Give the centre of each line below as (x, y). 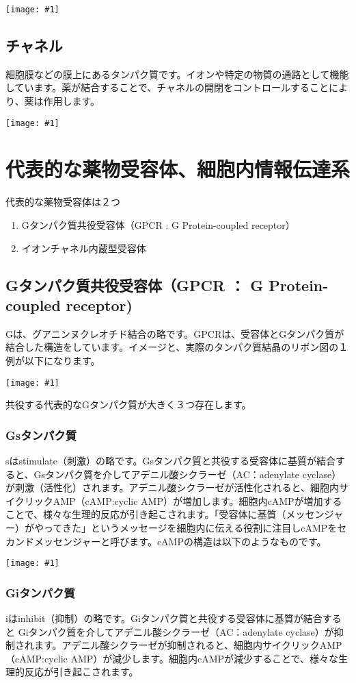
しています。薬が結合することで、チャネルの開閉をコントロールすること (167, 87)
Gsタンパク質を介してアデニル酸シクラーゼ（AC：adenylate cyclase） (188, 474)
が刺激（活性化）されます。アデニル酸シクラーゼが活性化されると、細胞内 (173, 487)
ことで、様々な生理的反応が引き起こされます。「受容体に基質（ (146, 514)
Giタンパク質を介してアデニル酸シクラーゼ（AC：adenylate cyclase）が (176, 631)
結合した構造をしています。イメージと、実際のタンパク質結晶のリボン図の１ (177, 347)
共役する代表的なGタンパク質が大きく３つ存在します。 (128, 405)
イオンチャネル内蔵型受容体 (84, 248)
